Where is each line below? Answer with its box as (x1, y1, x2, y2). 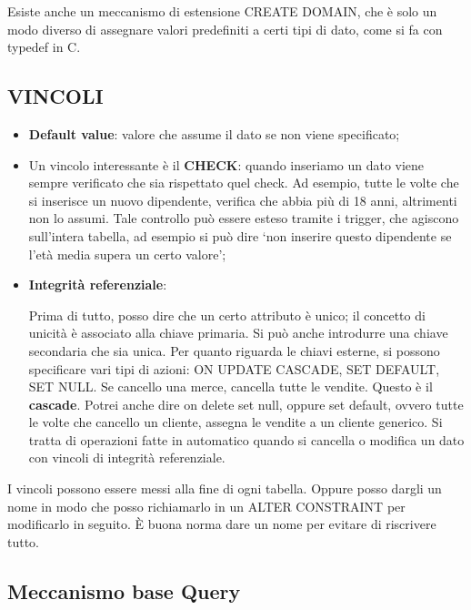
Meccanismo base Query (7, 576, 241, 605)
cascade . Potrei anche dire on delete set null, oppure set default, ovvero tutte (28, 394, 464, 413)
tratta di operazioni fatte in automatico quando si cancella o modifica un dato (28, 430, 465, 449)
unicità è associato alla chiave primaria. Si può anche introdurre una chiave (28, 323, 448, 342)
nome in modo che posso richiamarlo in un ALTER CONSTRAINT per (7, 496, 406, 515)
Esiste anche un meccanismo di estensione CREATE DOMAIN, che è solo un (7, 2, 437, 20)
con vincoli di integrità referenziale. (28, 448, 225, 467)
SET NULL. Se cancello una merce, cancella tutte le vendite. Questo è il (28, 377, 433, 396)
